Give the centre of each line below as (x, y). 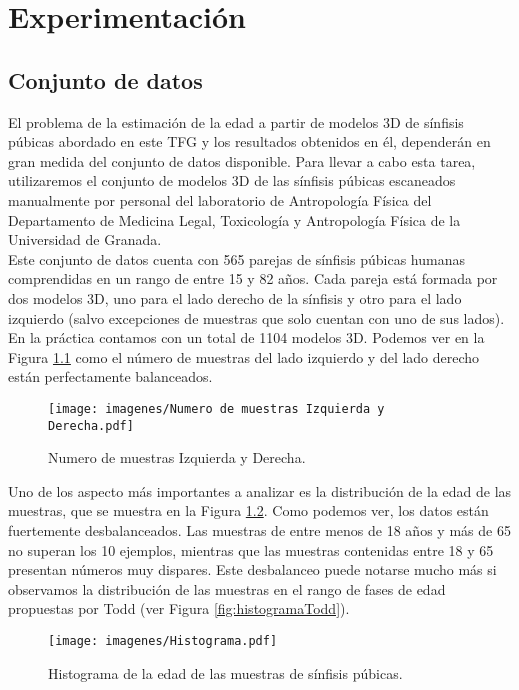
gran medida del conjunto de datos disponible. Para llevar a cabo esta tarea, (242, 160)
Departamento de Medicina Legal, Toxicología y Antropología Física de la (234, 219)
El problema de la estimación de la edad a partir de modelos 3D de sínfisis (236, 121)
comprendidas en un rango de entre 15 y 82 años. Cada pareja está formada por (253, 278)
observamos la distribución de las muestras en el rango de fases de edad (227, 588)
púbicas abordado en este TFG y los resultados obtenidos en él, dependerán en (249, 141)
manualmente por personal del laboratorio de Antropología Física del (220, 199)
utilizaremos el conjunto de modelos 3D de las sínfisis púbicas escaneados (232, 180)
